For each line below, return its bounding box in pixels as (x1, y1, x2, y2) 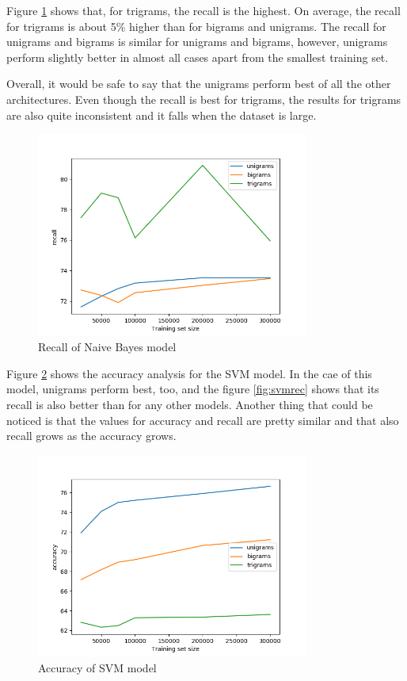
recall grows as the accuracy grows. (6, 427, 177, 444)
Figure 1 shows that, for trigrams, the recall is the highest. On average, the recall (6, 2, 401, 18)
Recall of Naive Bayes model (38, 339, 177, 355)
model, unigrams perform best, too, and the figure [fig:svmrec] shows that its (6, 381, 379, 397)
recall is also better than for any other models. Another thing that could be (6, 396, 373, 412)
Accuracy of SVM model (38, 659, 157, 675)
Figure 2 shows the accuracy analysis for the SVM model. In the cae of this (6, 365, 372, 381)
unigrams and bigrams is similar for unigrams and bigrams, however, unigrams (6, 33, 388, 50)
